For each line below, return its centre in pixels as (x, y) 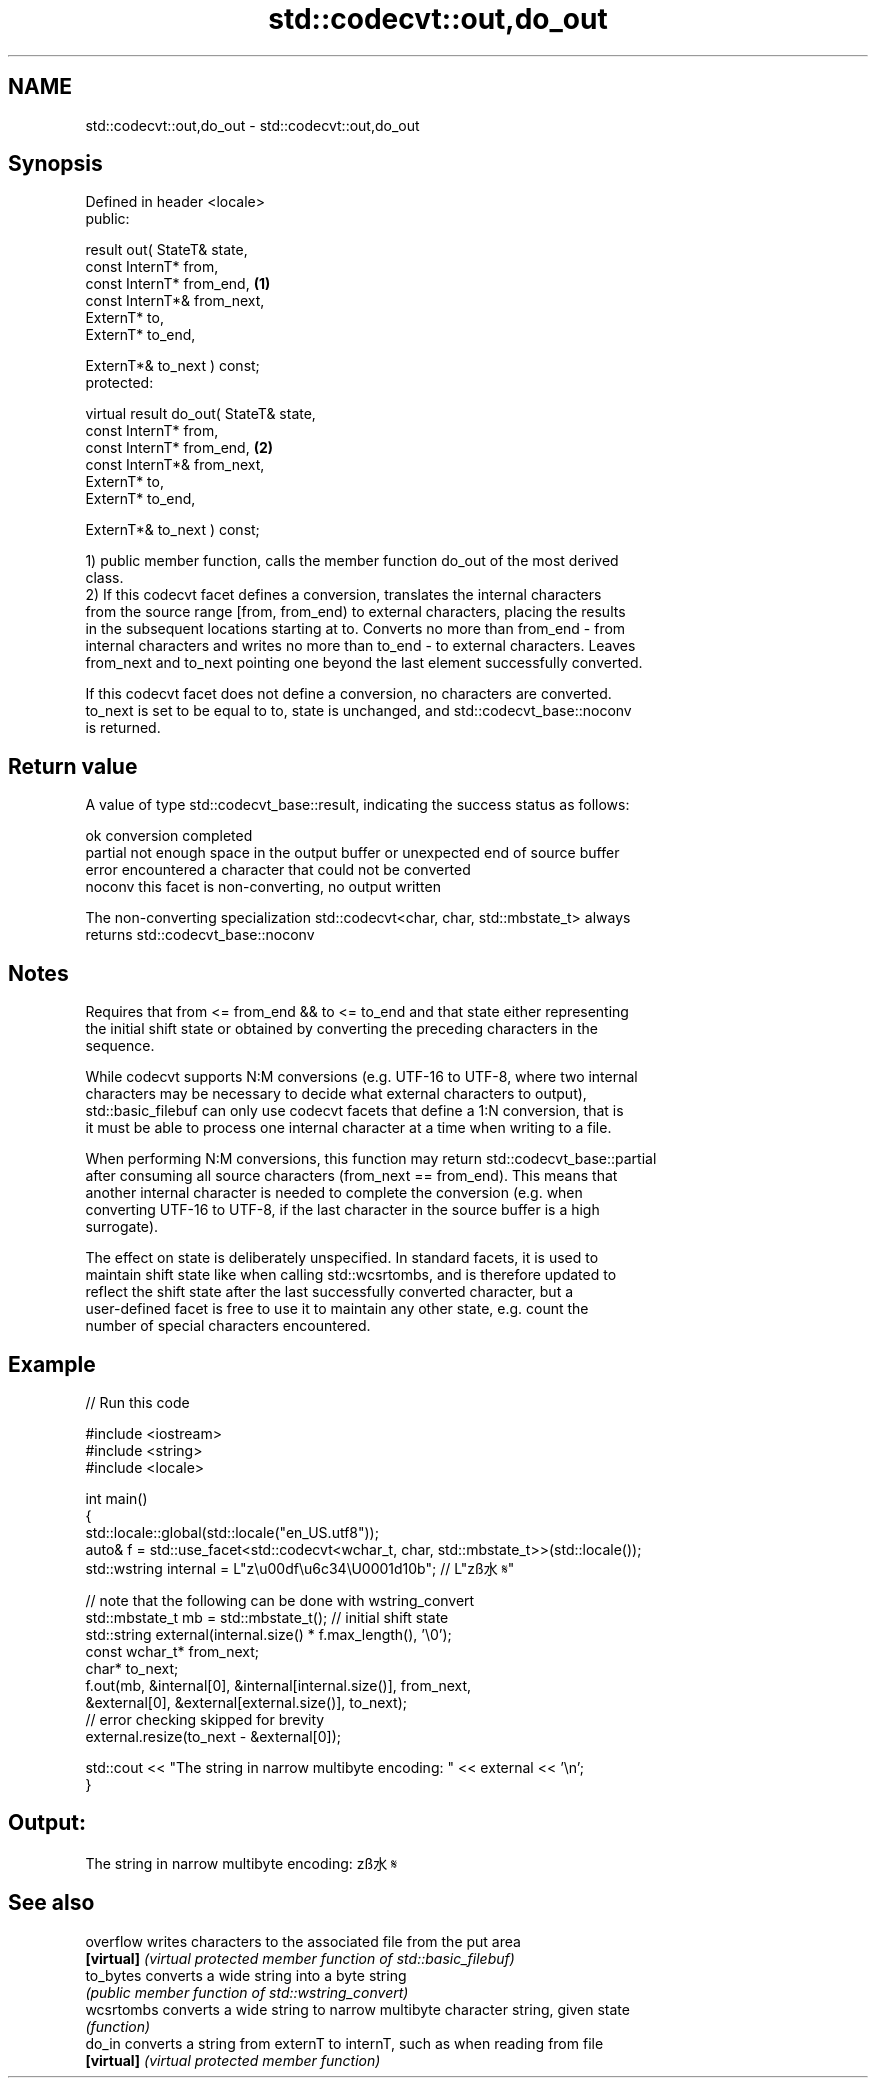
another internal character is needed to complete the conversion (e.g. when (334, 1193)
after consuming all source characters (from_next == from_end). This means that (351, 1176)
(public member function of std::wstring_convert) (247, 1992)
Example (52, 1364)
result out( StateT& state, (166, 250)
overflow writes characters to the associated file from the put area (303, 1941)
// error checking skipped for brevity (205, 1719)
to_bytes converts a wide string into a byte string (246, 1975)
